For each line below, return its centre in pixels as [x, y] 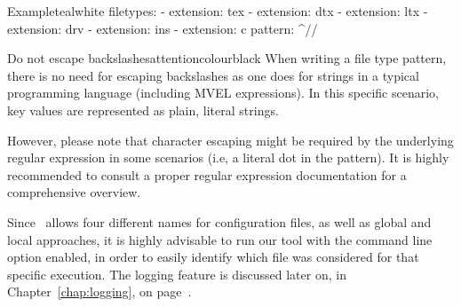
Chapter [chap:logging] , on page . [99, 291]
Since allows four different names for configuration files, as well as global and [219, 221]
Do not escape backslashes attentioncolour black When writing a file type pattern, [227, 58]
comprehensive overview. [74, 192]
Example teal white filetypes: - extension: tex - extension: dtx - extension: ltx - [218, 11]
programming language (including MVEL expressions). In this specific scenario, [223, 93]
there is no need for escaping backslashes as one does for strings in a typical [213, 75]
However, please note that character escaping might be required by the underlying [230, 140]
